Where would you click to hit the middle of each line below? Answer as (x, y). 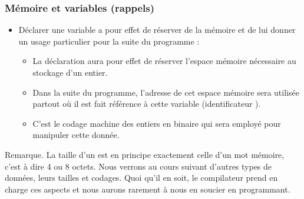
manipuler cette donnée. (76, 135)
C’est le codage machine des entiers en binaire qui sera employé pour (157, 123)
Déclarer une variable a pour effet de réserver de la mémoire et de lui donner (157, 30)
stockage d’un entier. (70, 72)
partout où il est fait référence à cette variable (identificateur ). (147, 104)
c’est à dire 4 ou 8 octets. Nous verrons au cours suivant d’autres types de (138, 166)
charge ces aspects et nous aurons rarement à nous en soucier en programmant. (148, 189)
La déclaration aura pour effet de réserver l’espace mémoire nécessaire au (164, 61)
